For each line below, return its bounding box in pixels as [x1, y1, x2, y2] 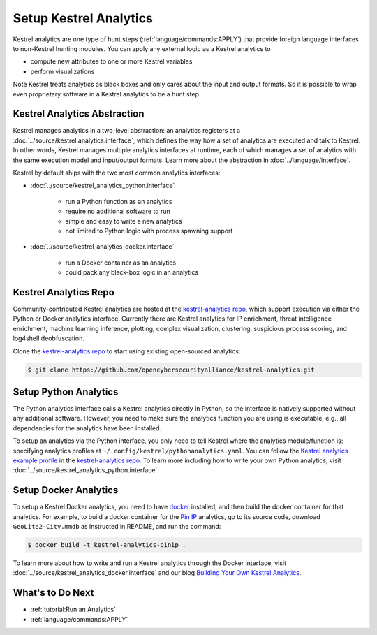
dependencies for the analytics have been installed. [13, 423, 162, 432]
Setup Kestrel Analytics [13, 10, 154, 26]
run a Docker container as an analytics [65, 258, 177, 267]
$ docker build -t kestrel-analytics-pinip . [27, 541, 186, 549]
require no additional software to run [65, 207, 170, 216]
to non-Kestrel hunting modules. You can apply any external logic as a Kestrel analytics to [13, 44, 272, 52]
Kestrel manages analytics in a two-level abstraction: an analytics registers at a [13, 126, 241, 135]
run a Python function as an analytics [65, 197, 172, 205]
